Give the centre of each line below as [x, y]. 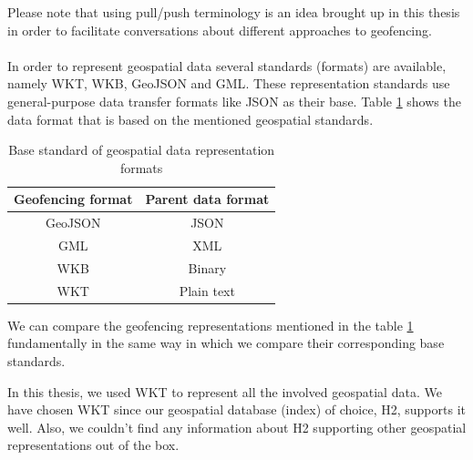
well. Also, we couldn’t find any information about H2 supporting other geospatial [237, 427]
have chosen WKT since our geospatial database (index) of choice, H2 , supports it [236, 409]
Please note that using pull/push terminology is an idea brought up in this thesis [234, 12]
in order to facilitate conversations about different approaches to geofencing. [220, 30]
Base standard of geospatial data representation [142, 150]
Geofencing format [73, 199]
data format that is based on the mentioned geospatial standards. [190, 119]
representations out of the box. [93, 445]
